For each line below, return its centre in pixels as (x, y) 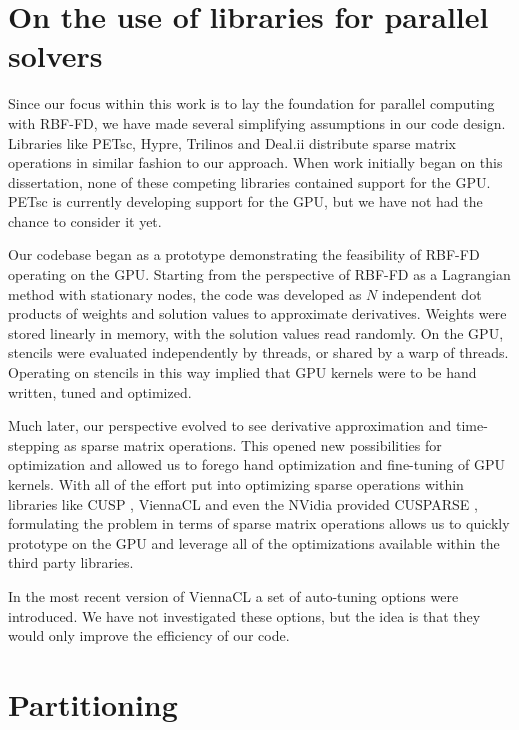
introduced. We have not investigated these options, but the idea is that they (244, 615)
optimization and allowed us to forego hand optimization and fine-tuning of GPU (257, 464)
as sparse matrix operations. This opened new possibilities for (253, 444)
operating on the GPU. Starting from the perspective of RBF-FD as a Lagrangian (259, 274)
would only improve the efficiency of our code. (149, 635)
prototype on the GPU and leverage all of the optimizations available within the (254, 542)
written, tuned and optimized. (100, 391)
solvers (55, 55)
